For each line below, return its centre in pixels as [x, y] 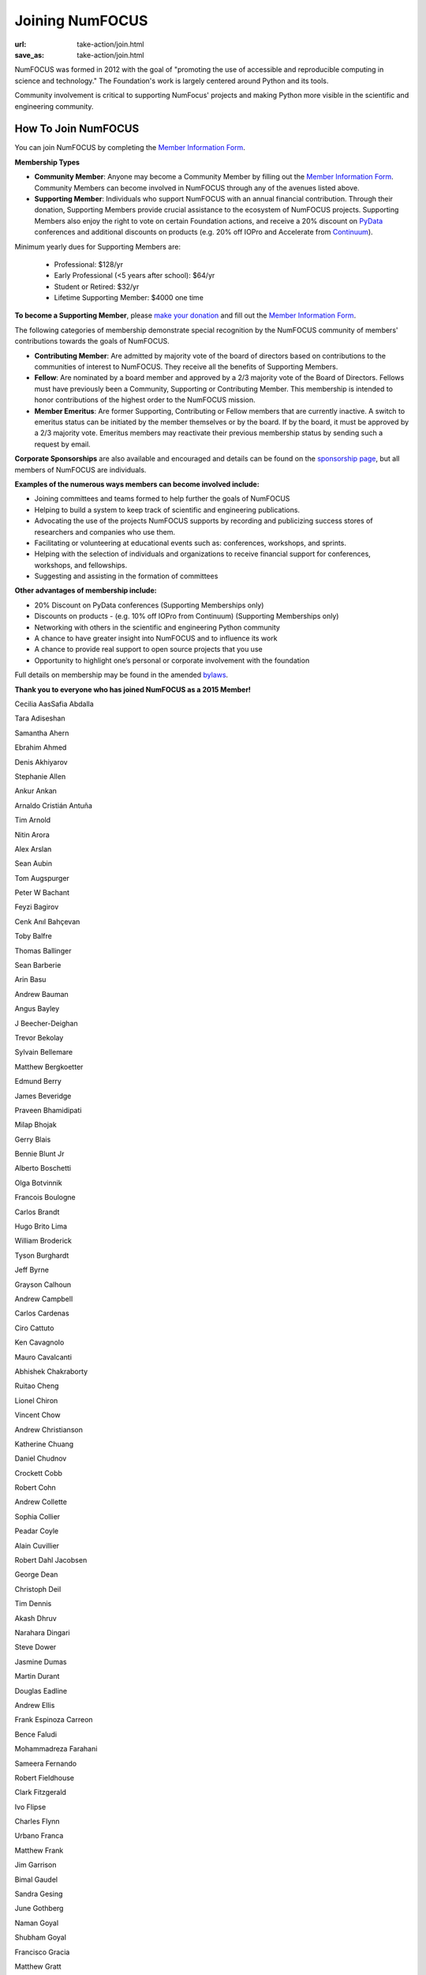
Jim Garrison [35, 1865]
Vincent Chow [37, 1415]
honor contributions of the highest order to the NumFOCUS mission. [145, 400]
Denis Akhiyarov [41, 762]
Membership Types [47, 162]
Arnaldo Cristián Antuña [53, 805]
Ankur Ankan [35, 791]
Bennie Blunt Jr [39, 1154]
